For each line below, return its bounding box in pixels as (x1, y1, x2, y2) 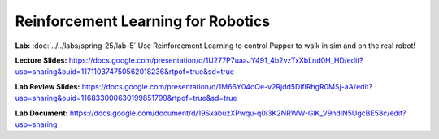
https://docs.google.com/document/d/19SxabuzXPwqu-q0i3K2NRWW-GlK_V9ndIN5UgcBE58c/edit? (69, 108, 406, 118)
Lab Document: (15, 108, 68, 118)
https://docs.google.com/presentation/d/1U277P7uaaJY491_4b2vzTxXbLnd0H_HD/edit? (68, 55, 363, 65)
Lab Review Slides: (15, 81, 80, 91)
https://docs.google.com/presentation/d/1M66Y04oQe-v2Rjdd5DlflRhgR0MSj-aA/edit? (81, 81, 373, 91)
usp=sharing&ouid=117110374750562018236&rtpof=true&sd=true (15, 67, 235, 76)
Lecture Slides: (15, 55, 67, 65)
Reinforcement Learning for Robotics (15, 12, 271, 30)
